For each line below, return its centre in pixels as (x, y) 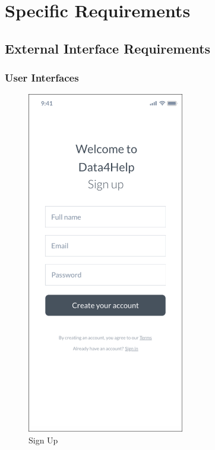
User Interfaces (42, 78)
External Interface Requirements (108, 48)
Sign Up (43, 440)
